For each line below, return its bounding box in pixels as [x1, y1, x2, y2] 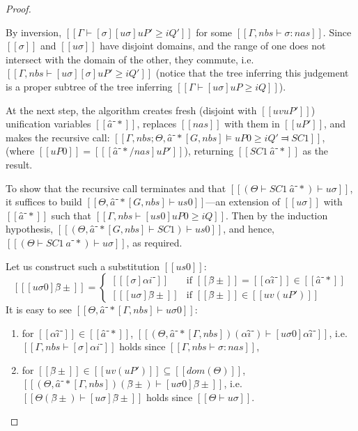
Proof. [6, 1, 31, 15]
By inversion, [6, 24, 62, 39]
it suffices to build [6, 194, 82, 209]
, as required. [126, 235, 182, 249]
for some [196, 24, 233, 39]
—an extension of [205, 194, 280, 209]
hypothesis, [6, 221, 54, 236]
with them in [224, 116, 280, 131]
